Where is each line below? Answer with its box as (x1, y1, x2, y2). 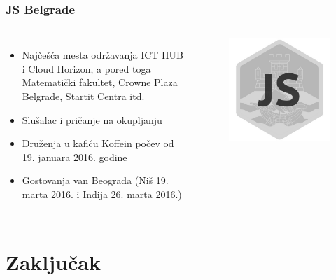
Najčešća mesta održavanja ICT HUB (22, 48, 183, 62)
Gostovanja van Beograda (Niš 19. (22, 173, 169, 188)
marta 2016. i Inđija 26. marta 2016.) (22, 186, 182, 201)
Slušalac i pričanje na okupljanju (22, 112, 162, 127)
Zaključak (6, 247, 101, 276)
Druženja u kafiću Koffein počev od (22, 136, 174, 150)
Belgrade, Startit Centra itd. (22, 89, 145, 103)
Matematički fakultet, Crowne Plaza (22, 75, 178, 90)
